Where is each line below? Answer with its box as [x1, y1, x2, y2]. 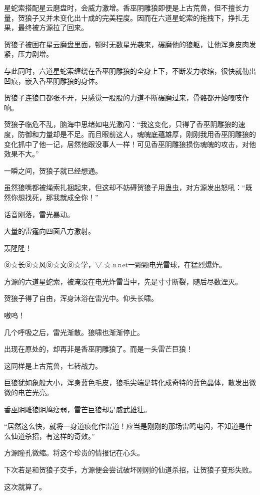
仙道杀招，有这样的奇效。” [10, 430, 95, 441]
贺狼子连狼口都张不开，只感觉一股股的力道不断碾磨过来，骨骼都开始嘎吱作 [4, 92, 249, 103]
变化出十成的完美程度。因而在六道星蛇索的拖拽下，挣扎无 [59, 12, 249, 23]
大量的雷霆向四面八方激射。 [4, 226, 95, 236]
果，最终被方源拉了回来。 [4, 22, 88, 33]
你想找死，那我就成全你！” [10, 192, 98, 202]
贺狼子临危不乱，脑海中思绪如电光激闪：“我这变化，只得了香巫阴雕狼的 [4, 119, 238, 129]
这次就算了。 [4, 481, 46, 491]
